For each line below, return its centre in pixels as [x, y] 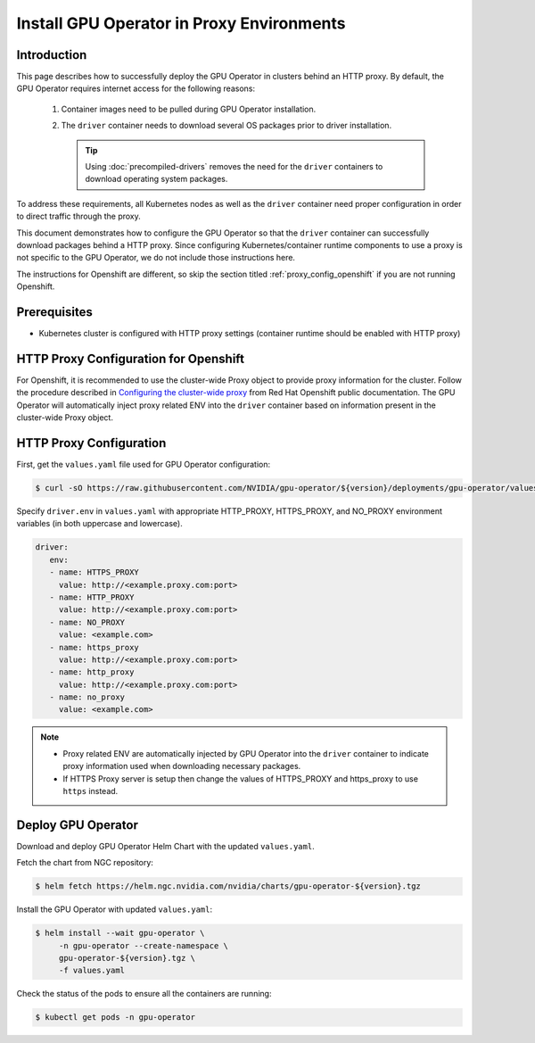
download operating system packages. [156, 179]
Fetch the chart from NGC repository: [85, 863]
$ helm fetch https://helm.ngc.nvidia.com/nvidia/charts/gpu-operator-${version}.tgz [228, 886]
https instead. [91, 791]
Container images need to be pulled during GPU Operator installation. [189, 109]
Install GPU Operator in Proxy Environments [181, 23]
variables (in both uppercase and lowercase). [99, 524]
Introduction [52, 55]
